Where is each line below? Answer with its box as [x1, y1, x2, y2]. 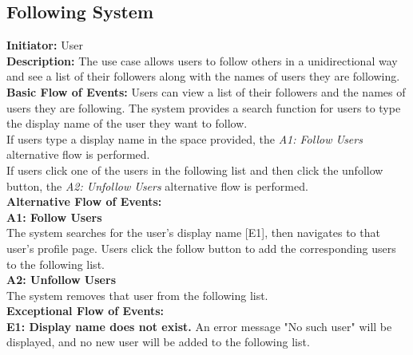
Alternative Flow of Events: [6, 193, 162, 210]
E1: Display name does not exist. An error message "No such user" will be [6, 318, 392, 334]
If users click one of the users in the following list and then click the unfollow [6, 161, 383, 178]
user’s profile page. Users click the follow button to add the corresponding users [6, 239, 396, 256]
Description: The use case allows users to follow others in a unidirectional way [6, 52, 398, 69]
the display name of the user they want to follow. [6, 115, 248, 132]
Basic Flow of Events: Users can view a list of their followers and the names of [6, 83, 406, 100]
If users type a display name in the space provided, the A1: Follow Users [6, 130, 363, 147]
